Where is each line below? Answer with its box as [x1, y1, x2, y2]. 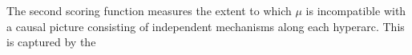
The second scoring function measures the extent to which [6, 2, 292, 18]
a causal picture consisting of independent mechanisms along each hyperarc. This [6, 18, 405, 34]
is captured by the [6, 33, 96, 50]
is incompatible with [305, 2, 406, 18]
